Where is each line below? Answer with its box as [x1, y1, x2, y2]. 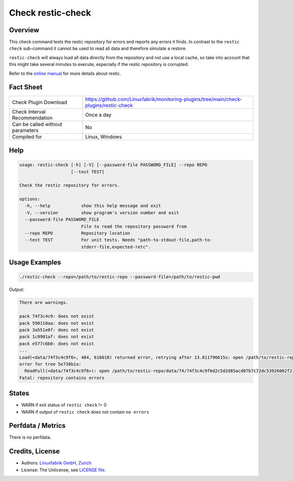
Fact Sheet [9, 83, 42, 91]
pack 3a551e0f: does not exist [19, 327, 95, 333]
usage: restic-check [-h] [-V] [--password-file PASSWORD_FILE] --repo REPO [19, 162, 208, 168]
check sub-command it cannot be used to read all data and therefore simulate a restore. [9, 45, 187, 51]
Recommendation [12, 114, 53, 121]
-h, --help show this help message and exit [24, 203, 161, 209]
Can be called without [12, 121, 63, 127]
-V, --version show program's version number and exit [24, 210, 179, 215]
